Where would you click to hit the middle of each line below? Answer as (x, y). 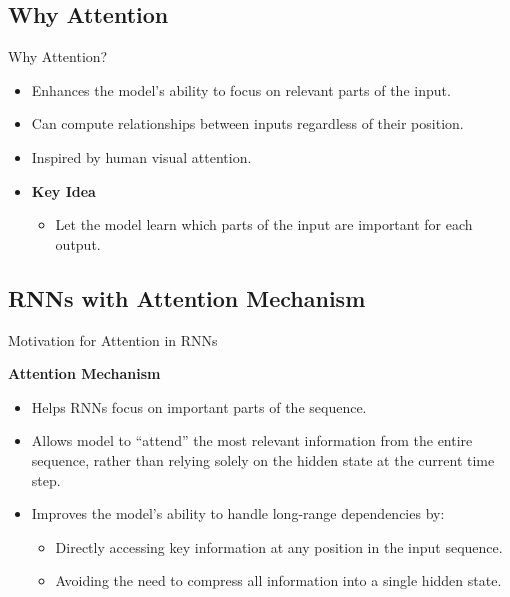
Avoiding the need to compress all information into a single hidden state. (278, 580)
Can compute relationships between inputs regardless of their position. (247, 123)
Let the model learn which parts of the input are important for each (264, 224)
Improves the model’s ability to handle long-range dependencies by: (238, 513)
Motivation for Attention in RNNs (113, 339)
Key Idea (63, 190)
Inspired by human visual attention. (141, 156)
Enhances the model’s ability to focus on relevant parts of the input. (241, 89)
